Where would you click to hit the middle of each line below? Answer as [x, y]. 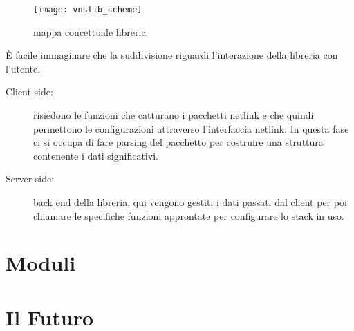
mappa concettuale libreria [90, 31]
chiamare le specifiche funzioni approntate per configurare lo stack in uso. [189, 215]
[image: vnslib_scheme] [88, 10]
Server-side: [30, 179]
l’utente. [23, 68]
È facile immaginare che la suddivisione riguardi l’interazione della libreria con [172, 55]
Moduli [41, 263]
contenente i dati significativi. [96, 155]
